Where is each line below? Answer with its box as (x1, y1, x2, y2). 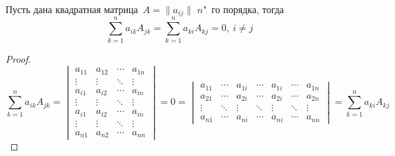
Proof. (6, 51, 31, 66)
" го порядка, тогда (203, 2, 285, 16)
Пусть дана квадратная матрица (6, 2, 138, 16)
